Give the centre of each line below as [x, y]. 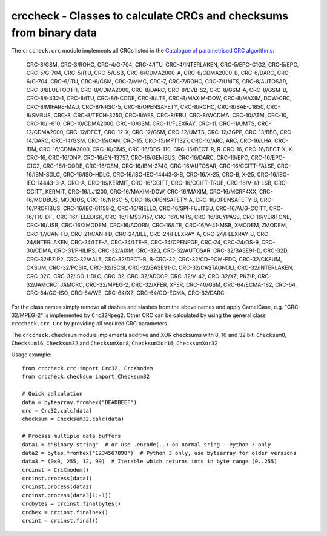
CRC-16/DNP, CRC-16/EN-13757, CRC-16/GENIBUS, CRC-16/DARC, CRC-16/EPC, [149, 158]
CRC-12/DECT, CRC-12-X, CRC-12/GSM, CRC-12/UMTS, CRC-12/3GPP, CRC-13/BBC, [172, 132]
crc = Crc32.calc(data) [57, 410]
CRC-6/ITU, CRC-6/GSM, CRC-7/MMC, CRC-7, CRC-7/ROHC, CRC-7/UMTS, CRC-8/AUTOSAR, [169, 81]
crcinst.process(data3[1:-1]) [67, 495]
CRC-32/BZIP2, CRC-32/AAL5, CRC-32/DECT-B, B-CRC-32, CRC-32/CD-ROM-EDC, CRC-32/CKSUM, [154, 259]
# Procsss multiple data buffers [71, 436]
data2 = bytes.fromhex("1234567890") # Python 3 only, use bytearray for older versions [159, 453]
